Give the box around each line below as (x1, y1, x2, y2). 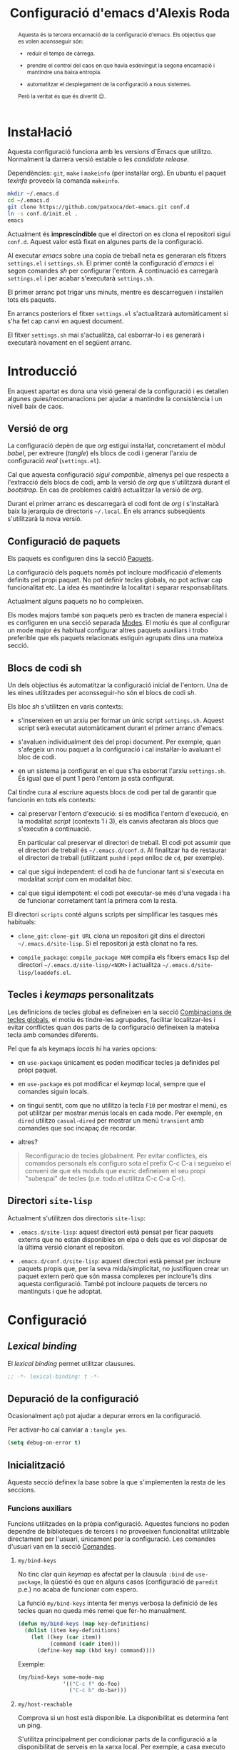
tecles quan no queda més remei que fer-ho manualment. (17, 1607, 187, 1615)
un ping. (17, 1721, 43, 1730)
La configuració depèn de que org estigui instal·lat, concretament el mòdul (7, 441, 226, 450)
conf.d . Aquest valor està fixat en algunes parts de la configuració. (7, 237, 204, 246)
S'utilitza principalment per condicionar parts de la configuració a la (17, 1735, 218, 1744)
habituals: (7, 918, 36, 926)
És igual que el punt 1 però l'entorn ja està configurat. (17, 774, 175, 783)
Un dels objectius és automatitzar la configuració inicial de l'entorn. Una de (7, 681, 228, 689)
